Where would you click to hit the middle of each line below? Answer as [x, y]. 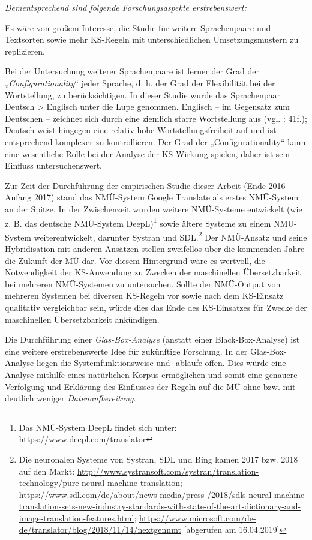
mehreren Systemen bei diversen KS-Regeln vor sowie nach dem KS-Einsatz [144, 295]
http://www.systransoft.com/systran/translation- [168, 471]
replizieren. [25, 51]
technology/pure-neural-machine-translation [99, 483]
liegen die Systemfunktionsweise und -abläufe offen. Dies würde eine [161, 363]
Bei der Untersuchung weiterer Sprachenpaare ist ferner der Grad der [132, 71]
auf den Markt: [47, 471]
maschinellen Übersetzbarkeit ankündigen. [82, 319]
